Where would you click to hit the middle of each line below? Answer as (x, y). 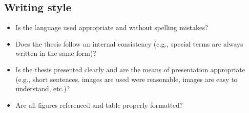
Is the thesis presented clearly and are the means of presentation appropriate (130, 69)
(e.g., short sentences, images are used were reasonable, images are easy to (126, 79)
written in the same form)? (56, 53)
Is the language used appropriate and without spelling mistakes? (112, 27)
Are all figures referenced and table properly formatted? (99, 105)
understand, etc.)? (42, 89)
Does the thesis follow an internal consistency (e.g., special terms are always (129, 43)
